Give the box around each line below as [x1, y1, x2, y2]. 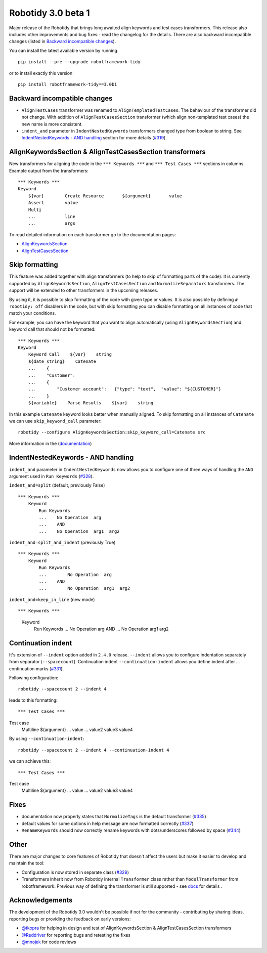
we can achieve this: [9, 758, 51, 764]
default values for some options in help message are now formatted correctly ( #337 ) [21, 821, 194, 826]
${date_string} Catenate [28, 358, 96, 364]
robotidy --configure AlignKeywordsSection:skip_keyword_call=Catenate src [18, 430, 206, 435]
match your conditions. [9, 310, 56, 316]
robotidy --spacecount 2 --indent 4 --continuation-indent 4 [18, 747, 169, 753]
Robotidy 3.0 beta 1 [9, 7, 90, 18]
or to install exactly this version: [9, 70, 74, 76]
